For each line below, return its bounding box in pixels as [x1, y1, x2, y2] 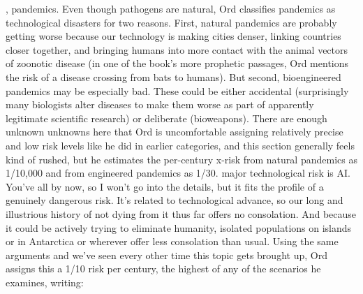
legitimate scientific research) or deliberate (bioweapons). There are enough [6, 110, 327, 125]
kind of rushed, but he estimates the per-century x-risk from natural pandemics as [6, 152, 357, 166]
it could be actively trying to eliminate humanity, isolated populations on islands [6, 220, 352, 235]
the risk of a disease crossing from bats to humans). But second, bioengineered [6, 69, 341, 84]
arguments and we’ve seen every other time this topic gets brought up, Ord [6, 247, 327, 262]
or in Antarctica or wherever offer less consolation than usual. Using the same [6, 234, 339, 249]
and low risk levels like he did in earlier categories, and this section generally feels [6, 138, 355, 152]
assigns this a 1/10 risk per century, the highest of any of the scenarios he [6, 261, 321, 276]
